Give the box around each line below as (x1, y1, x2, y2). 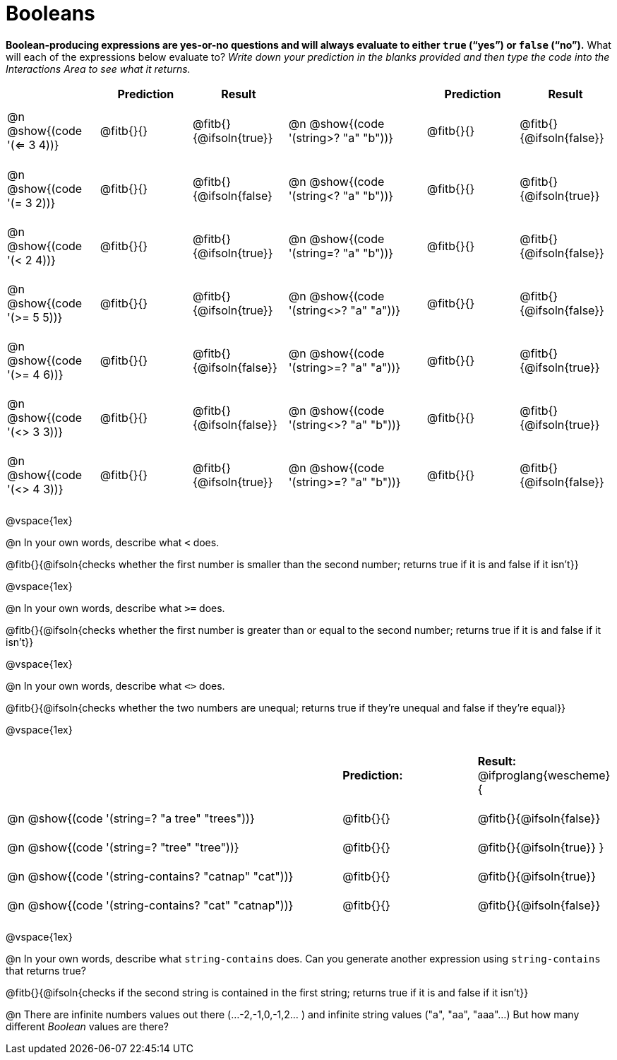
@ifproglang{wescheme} (477, 767, 611, 782)
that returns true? (6, 965, 86, 977)
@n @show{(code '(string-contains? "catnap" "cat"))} (7, 869, 294, 884)
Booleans (6, 1, 95, 25)
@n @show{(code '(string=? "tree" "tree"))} (7, 840, 239, 855)
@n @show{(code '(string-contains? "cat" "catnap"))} (7, 898, 294, 913)
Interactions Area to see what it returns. (6, 62, 191, 75)
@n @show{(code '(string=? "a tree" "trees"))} (7, 811, 255, 825)
